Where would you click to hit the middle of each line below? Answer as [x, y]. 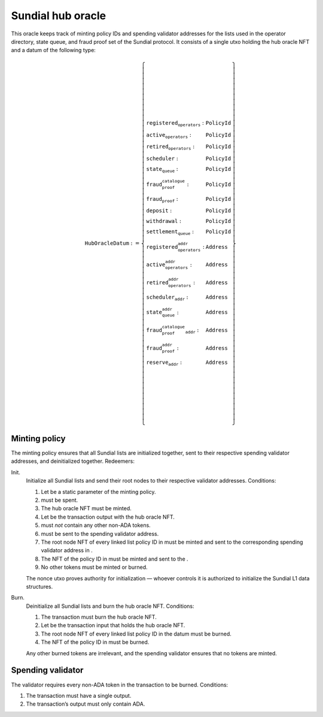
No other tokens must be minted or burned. [94, 567]
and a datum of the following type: [53, 50]
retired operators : [170, 147]
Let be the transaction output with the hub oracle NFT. [108, 517]
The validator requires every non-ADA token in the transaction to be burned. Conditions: [120, 685]
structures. [39, 586]
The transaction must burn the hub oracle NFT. [99, 617]
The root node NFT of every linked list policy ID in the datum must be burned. [136, 634]
